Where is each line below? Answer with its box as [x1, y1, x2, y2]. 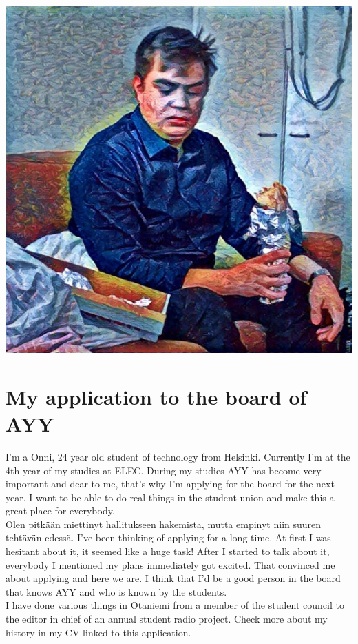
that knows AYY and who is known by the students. [6, 584, 227, 598]
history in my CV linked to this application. [6, 625, 191, 639]
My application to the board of [6, 382, 307, 410]
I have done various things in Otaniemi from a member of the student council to [6, 598, 344, 612]
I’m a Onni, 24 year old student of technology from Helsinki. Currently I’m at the [6, 449, 350, 463]
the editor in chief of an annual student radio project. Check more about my [6, 612, 328, 626]
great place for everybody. [6, 503, 115, 518]
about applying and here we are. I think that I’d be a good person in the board [6, 571, 341, 585]
